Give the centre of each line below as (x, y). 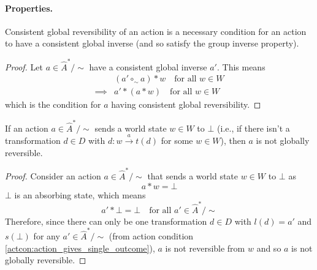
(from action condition (151, 236)
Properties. (29, 8)
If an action (27, 128)
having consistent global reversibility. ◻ (186, 104)
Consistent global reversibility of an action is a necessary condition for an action (156, 31)
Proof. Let (24, 66)
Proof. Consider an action (53, 175)
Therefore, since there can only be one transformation (106, 221)
